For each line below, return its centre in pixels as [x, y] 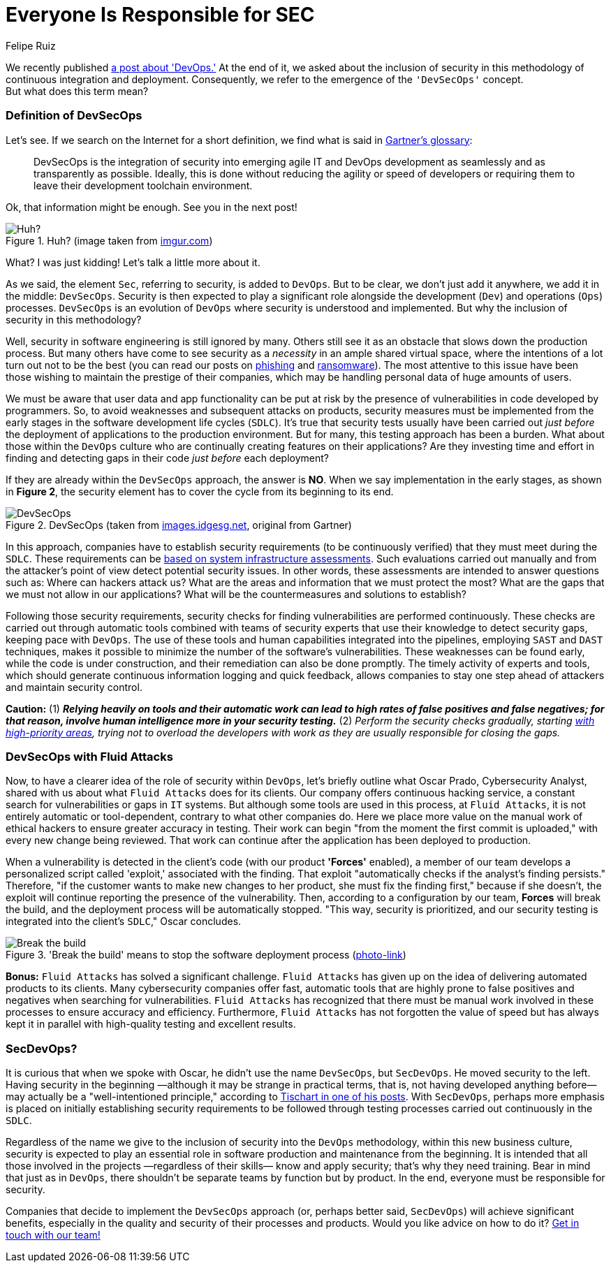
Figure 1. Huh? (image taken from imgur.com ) [109, 240]
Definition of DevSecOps [74, 116]
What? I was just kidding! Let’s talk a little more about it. [133, 262]
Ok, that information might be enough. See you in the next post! [152, 207]
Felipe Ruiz [31, 45]
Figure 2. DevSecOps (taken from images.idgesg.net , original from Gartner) [179, 525]
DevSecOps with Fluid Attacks [89, 756]
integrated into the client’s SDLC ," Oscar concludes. [124, 921]
